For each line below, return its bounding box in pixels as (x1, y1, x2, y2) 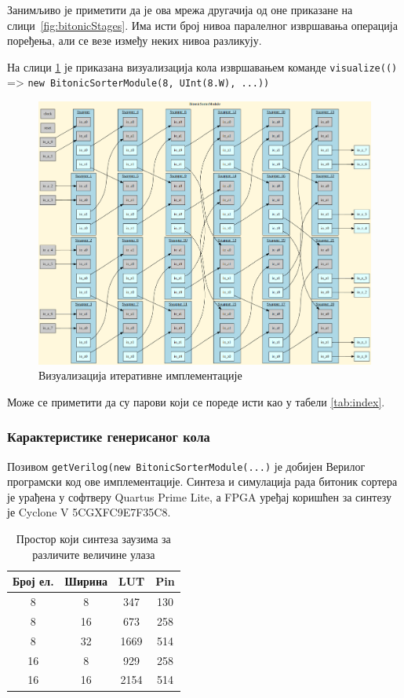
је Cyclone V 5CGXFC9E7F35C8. (7, 504, 171, 520)
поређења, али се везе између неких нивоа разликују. (7, 32, 262, 49)
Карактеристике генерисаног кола (7, 427, 210, 446)
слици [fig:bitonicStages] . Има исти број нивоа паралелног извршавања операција (7, 17, 398, 33)
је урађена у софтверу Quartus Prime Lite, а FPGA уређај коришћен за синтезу (7, 488, 392, 505)
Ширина (64, 573, 107, 590)
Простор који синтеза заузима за (16, 531, 171, 546)
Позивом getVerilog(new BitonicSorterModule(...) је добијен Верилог (7, 457, 366, 474)
